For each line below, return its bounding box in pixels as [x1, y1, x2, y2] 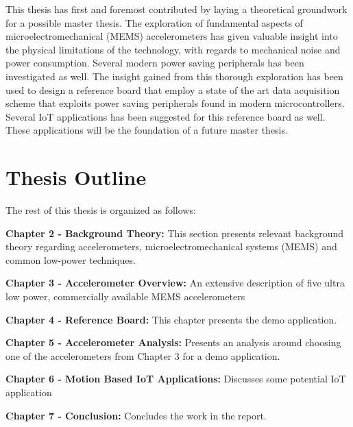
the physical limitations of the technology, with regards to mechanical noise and [5, 42, 341, 56]
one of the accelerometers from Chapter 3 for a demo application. [5, 348, 280, 363]
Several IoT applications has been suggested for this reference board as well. [5, 109, 326, 123]
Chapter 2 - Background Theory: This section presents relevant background [5, 225, 344, 240]
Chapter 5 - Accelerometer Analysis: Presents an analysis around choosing [5, 335, 341, 350]
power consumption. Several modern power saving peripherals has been [5, 56, 304, 70]
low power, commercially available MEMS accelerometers [5, 289, 245, 304]
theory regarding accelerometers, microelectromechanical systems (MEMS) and [5, 239, 337, 254]
